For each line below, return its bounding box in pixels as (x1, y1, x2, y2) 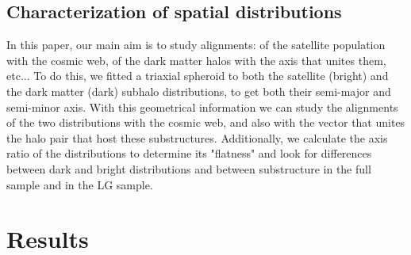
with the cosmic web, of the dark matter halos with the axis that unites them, (6, 51, 386, 68)
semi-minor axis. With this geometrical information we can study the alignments (6, 98, 398, 115)
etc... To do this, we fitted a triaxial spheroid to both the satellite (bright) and (6, 67, 389, 84)
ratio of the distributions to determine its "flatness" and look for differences (6, 145, 372, 162)
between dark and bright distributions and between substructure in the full (6, 160, 371, 177)
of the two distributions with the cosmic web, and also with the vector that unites (6, 114, 405, 131)
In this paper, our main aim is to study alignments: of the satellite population (6, 36, 386, 53)
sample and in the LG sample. (6, 176, 153, 192)
